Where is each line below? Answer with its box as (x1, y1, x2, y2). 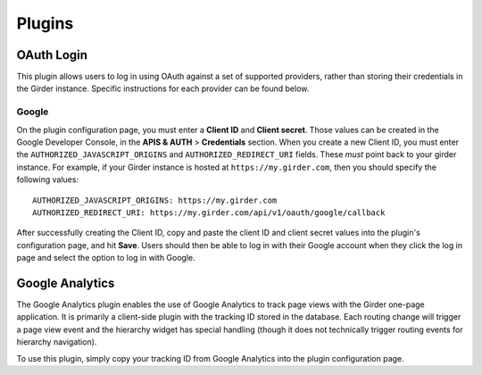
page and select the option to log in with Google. (16, 253, 195, 263)
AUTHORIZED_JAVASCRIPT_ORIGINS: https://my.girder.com (32, 195, 278, 205)
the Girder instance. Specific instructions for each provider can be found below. (16, 83, 310, 94)
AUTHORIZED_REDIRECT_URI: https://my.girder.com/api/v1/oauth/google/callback (32, 207, 386, 218)
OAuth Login (16, 47, 88, 62)
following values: (16, 174, 79, 185)
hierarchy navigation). (16, 337, 97, 347)
